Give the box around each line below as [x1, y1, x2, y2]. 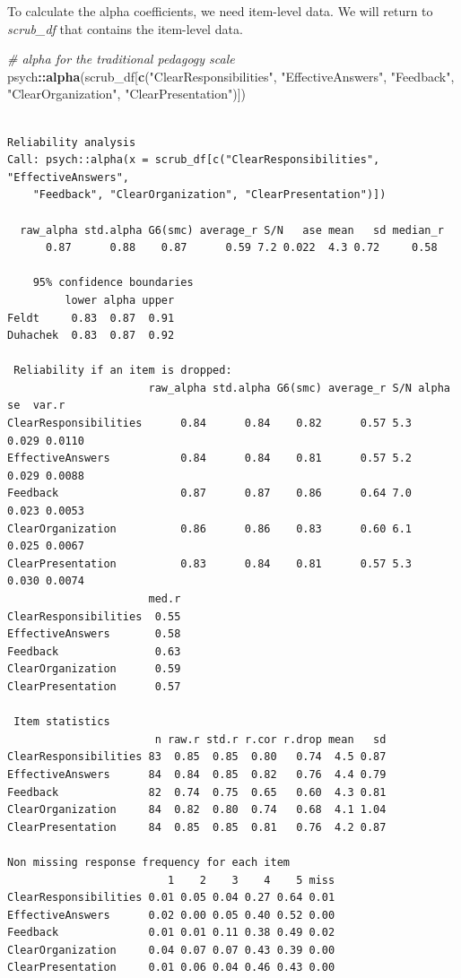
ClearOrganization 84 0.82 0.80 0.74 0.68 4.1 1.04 [7, 803, 387, 817]
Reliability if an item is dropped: [13, 364, 232, 377]
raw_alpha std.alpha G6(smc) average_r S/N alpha [148, 381, 450, 394]
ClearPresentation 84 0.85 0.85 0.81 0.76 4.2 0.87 [7, 820, 387, 834]
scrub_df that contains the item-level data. [7, 19, 243, 38]
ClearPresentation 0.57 [7, 679, 181, 693]
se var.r [7, 399, 65, 412]
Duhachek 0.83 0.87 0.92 [7, 329, 175, 342]
